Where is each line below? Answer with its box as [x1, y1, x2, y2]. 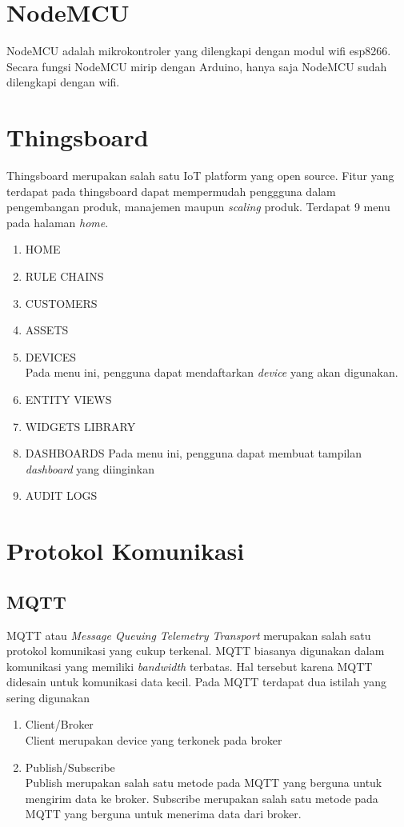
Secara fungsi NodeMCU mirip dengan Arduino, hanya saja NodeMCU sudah [6, 58, 387, 74]
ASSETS [25, 322, 69, 338]
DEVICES [25, 348, 77, 365]
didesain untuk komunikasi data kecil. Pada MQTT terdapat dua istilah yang [6, 673, 386, 690]
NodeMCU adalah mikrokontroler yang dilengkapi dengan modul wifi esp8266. [6, 42, 391, 59]
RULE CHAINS [25, 268, 104, 284]
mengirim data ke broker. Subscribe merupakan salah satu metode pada [25, 789, 378, 806]
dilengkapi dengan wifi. [6, 74, 120, 90]
